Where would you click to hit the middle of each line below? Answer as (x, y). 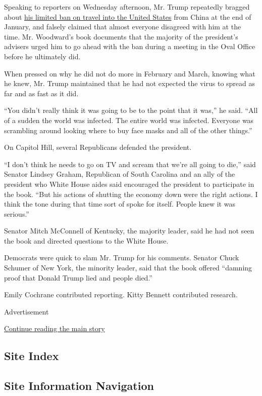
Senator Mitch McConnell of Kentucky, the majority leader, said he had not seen (129, 231)
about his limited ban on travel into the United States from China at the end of (128, 16)
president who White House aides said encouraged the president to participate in (129, 184)
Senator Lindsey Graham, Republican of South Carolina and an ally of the (120, 174)
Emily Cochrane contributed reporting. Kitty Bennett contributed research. (121, 294)
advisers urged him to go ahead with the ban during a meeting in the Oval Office (130, 46)
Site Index (32, 356)
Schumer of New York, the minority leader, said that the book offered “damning (128, 268)
